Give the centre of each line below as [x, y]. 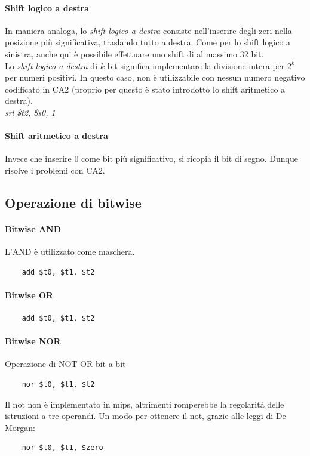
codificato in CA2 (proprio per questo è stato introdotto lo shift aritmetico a [145, 89]
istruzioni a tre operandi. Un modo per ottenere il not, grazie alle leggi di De [145, 416]
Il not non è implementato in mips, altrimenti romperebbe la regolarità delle [145, 404]
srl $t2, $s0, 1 [30, 112]
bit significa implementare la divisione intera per [196, 65]
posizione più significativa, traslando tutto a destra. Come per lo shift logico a [148, 42]
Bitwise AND [33, 228]
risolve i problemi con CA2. [55, 170]
